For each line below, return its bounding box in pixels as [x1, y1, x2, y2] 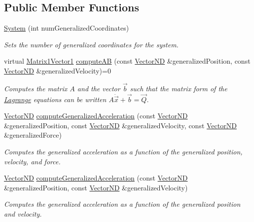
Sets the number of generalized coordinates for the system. [4, 39, 179, 49]
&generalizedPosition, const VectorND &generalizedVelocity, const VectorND [4, 120, 237, 130]
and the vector [77, 83, 120, 93]
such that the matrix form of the [130, 83, 227, 93]
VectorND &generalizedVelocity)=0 [4, 65, 111, 75]
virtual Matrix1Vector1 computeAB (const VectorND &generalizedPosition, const [4, 56, 251, 66]
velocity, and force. [4, 156, 61, 166]
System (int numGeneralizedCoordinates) [4, 23, 129, 33]
